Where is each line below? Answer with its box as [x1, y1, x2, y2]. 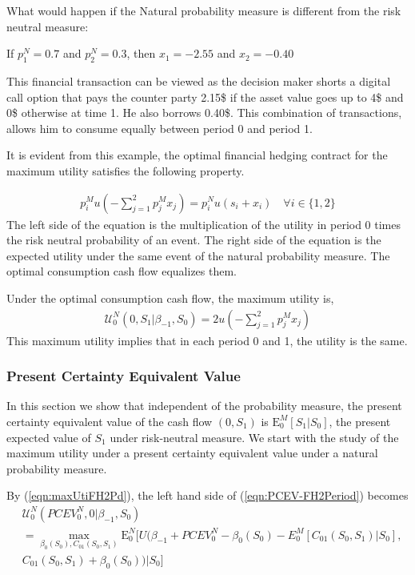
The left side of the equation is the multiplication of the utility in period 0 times [6, 215, 401, 232]
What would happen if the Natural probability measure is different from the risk [6, 2, 401, 18]
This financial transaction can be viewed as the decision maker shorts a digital [6, 72, 391, 89]
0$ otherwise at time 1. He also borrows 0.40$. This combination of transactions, [6, 104, 402, 121]
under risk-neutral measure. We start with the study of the [110, 428, 399, 445]
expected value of [6, 428, 91, 445]
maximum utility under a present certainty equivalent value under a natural [6, 444, 378, 461]
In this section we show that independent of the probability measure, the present [6, 397, 402, 414]
